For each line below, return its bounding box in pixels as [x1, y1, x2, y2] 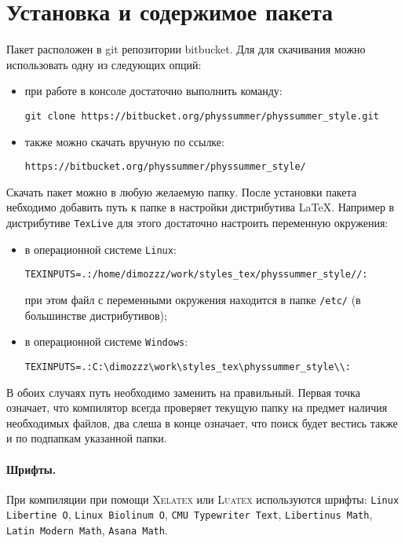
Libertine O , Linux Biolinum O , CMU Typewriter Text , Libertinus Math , [6, 506, 373, 523]
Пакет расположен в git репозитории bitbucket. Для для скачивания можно [6, 41, 366, 57]
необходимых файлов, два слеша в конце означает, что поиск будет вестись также [6, 414, 398, 431]
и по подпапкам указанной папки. [6, 430, 167, 446]
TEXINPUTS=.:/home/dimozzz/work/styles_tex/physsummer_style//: [24, 269, 368, 281]
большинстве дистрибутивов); [24, 306, 167, 323]
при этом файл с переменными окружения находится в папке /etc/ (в [24, 291, 361, 307]
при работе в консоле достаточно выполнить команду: [24, 83, 283, 99]
